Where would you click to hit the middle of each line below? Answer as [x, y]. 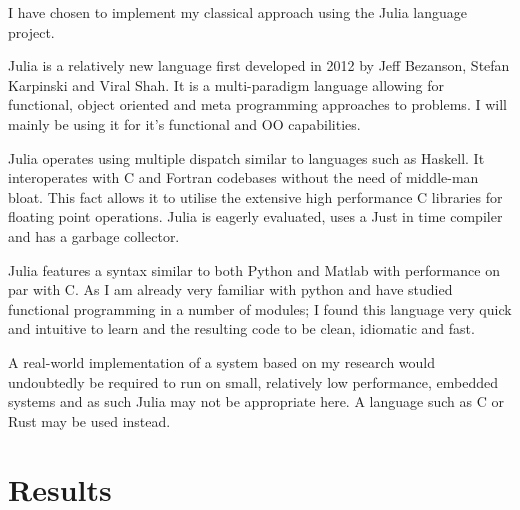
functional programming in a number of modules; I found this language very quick [260, 308]
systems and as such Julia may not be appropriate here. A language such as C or [256, 401]
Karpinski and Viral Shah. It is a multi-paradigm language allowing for [226, 84]
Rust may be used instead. [89, 420]
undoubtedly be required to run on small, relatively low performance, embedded [253, 381]
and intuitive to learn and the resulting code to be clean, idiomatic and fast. [241, 328]
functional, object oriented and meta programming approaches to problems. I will [257, 104]
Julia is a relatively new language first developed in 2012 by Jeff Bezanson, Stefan [259, 65]
